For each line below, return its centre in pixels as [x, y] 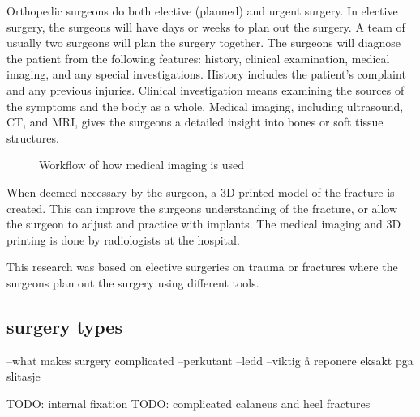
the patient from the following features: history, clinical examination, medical [198, 58]
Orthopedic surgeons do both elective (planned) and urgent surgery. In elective [202, 11]
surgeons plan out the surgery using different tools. [133, 282]
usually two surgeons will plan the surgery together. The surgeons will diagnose [204, 43]
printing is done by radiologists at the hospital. [123, 239]
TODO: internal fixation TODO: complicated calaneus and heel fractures [189, 403]
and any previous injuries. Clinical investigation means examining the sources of [206, 89]
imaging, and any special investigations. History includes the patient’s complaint [206, 74]
